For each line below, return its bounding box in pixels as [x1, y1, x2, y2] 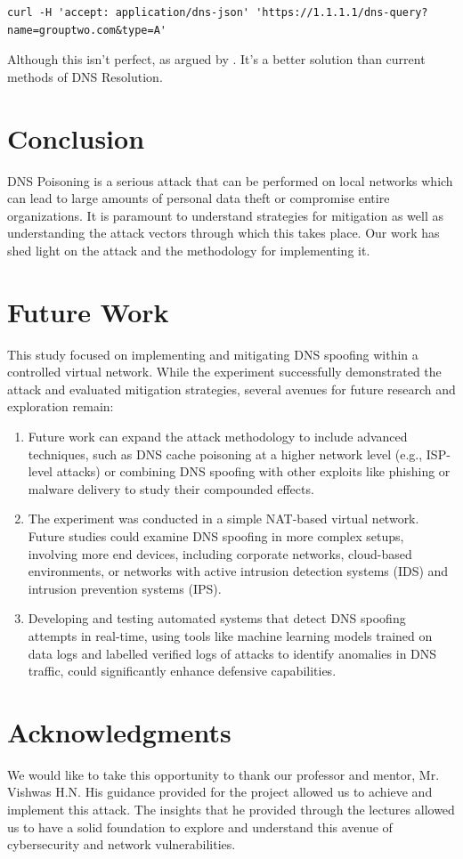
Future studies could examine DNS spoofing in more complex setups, [28, 526, 404, 545]
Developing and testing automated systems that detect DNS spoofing [28, 609, 406, 628]
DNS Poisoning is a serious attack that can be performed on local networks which [7, 171, 453, 190]
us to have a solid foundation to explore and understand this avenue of [7, 817, 393, 836]
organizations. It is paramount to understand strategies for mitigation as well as [7, 206, 443, 224]
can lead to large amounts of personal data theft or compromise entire [7, 189, 390, 207]
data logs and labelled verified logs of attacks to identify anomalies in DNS [28, 644, 437, 662]
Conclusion [7, 119, 145, 156]
